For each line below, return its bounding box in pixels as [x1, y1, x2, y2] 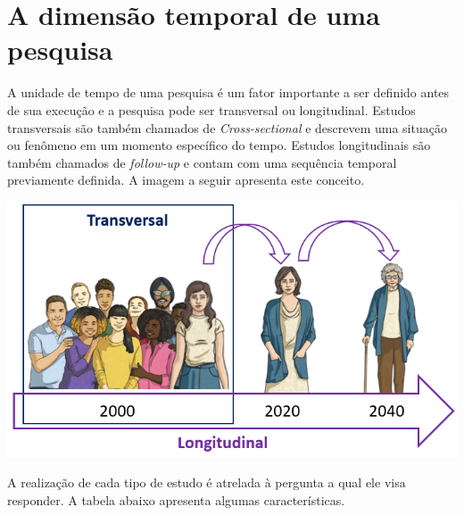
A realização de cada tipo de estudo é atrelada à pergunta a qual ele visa [7, 473, 406, 492]
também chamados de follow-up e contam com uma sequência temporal [7, 153, 397, 171]
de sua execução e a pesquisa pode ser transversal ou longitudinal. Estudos [7, 100, 416, 119]
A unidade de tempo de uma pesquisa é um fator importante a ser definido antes [7, 83, 450, 102]
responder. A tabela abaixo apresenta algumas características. [7, 490, 345, 509]
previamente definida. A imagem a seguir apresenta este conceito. [7, 170, 365, 189]
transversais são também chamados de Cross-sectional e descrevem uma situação [7, 118, 447, 137]
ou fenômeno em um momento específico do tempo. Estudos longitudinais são [7, 136, 431, 154]
